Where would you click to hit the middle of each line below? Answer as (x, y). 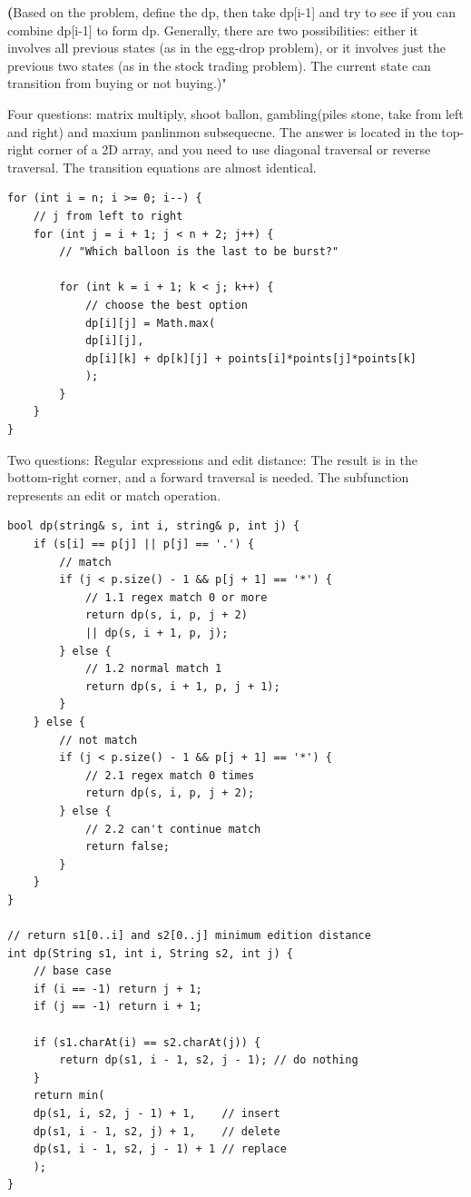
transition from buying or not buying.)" (117, 83)
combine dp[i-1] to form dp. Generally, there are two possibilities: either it (213, 30)
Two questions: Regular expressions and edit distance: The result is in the (213, 459)
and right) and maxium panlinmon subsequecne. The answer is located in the (222, 131)
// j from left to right (108, 216)
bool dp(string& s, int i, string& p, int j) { (154, 526)
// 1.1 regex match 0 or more (176, 597)
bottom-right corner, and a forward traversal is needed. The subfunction (208, 477)
